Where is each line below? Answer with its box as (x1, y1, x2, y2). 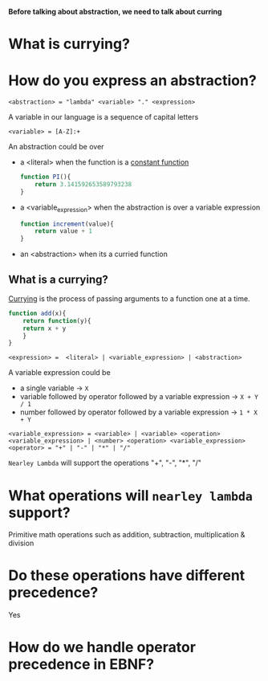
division (8, 538, 35, 548)
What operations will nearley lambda (8, 486, 253, 504)
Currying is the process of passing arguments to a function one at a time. (8, 293, 250, 304)
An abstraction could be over (8, 142, 104, 152)
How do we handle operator (8, 638, 197, 657)
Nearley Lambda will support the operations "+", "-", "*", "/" (8, 458, 202, 468)
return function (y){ (22, 316, 91, 324)
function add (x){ (8, 309, 67, 317)
